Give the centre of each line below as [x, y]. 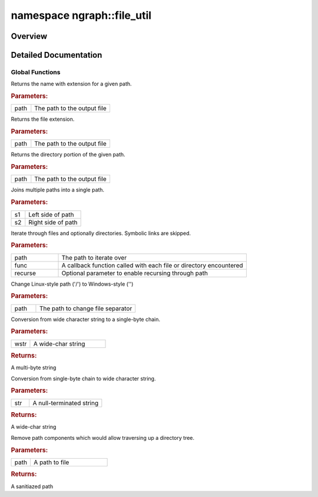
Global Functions [36, 72]
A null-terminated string [66, 403]
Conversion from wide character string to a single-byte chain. [86, 319]
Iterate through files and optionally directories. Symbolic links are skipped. [101, 233]
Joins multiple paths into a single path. [58, 190]
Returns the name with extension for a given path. [71, 84]
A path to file [51, 462]
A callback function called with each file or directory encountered [153, 265]
